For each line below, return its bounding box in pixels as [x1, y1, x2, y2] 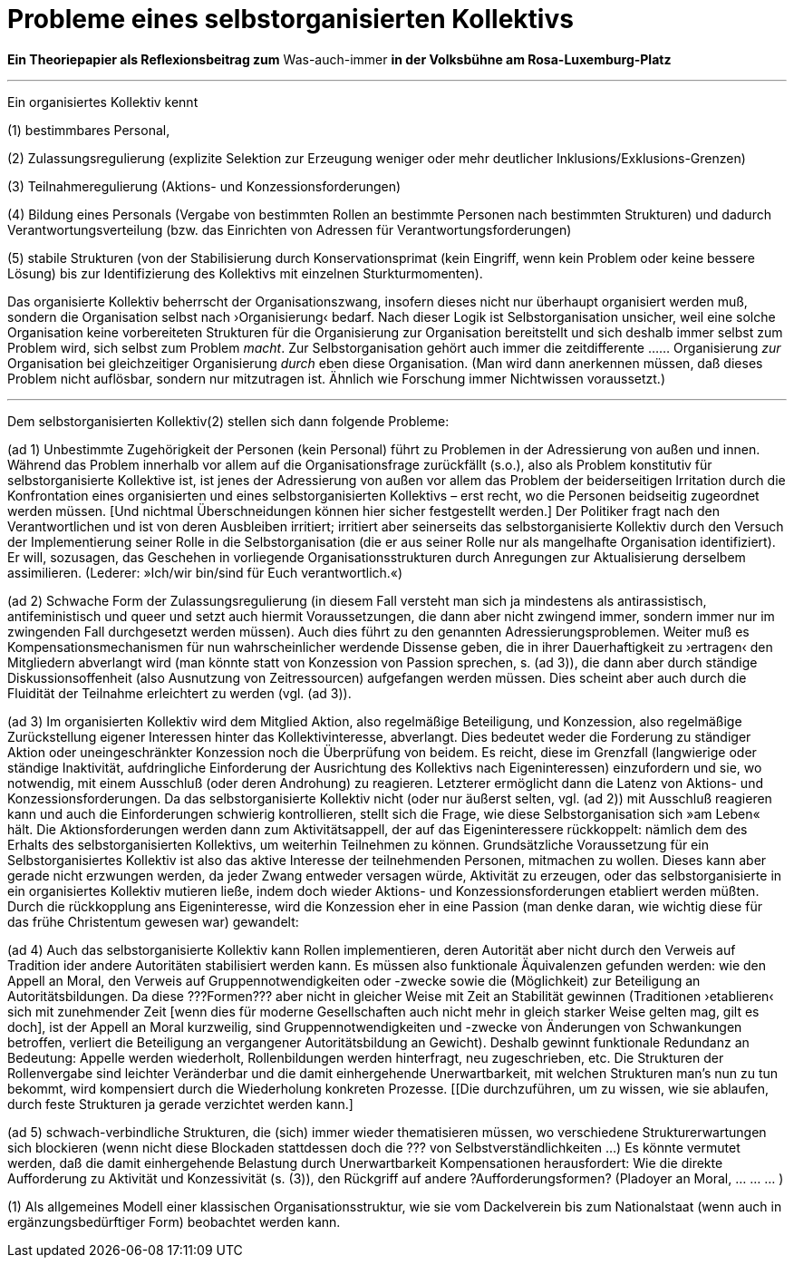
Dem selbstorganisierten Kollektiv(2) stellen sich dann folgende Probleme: [7, 413, 450, 429]
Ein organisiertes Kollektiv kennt [7, 93, 198, 110]
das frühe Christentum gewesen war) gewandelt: [7, 913, 299, 929]
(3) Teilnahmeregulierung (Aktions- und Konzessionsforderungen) [7, 178, 402, 194]
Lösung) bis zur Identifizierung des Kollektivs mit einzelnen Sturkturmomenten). [7, 265, 483, 281]
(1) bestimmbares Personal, [7, 122, 170, 138]
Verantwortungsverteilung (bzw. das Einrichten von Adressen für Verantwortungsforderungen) [7, 221, 572, 238]
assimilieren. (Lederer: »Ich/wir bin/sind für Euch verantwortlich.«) [7, 564, 403, 580]
